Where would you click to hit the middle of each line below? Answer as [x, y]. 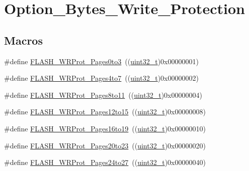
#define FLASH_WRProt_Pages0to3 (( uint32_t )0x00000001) [101, 61]
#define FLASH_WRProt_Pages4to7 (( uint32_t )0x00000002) [101, 78]
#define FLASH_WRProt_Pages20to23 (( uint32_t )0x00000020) [105, 145]
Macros [23, 40]
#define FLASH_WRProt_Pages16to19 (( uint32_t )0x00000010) [105, 128]
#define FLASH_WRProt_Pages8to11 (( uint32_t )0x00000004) [103, 95]
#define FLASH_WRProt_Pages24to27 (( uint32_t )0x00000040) [105, 162]
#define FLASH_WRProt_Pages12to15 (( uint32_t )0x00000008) [105, 112]
